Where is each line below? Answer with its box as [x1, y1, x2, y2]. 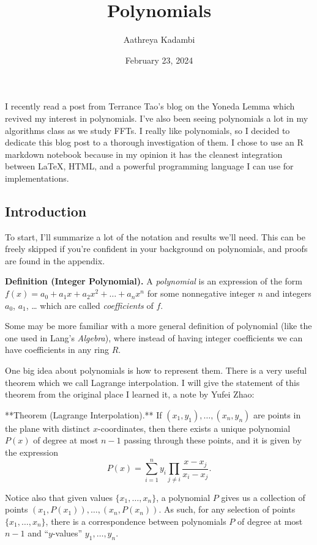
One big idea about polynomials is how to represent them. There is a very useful [5, 364, 307, 377]
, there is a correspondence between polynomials [45, 514, 226, 527]
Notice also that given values [5, 491, 113, 503]
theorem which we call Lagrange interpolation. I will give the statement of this [5, 376, 300, 388]
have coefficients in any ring [5, 343, 110, 356]
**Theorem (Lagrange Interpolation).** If [5, 408, 162, 421]
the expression [5, 445, 58, 458]
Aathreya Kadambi [123, 33, 195, 46]
